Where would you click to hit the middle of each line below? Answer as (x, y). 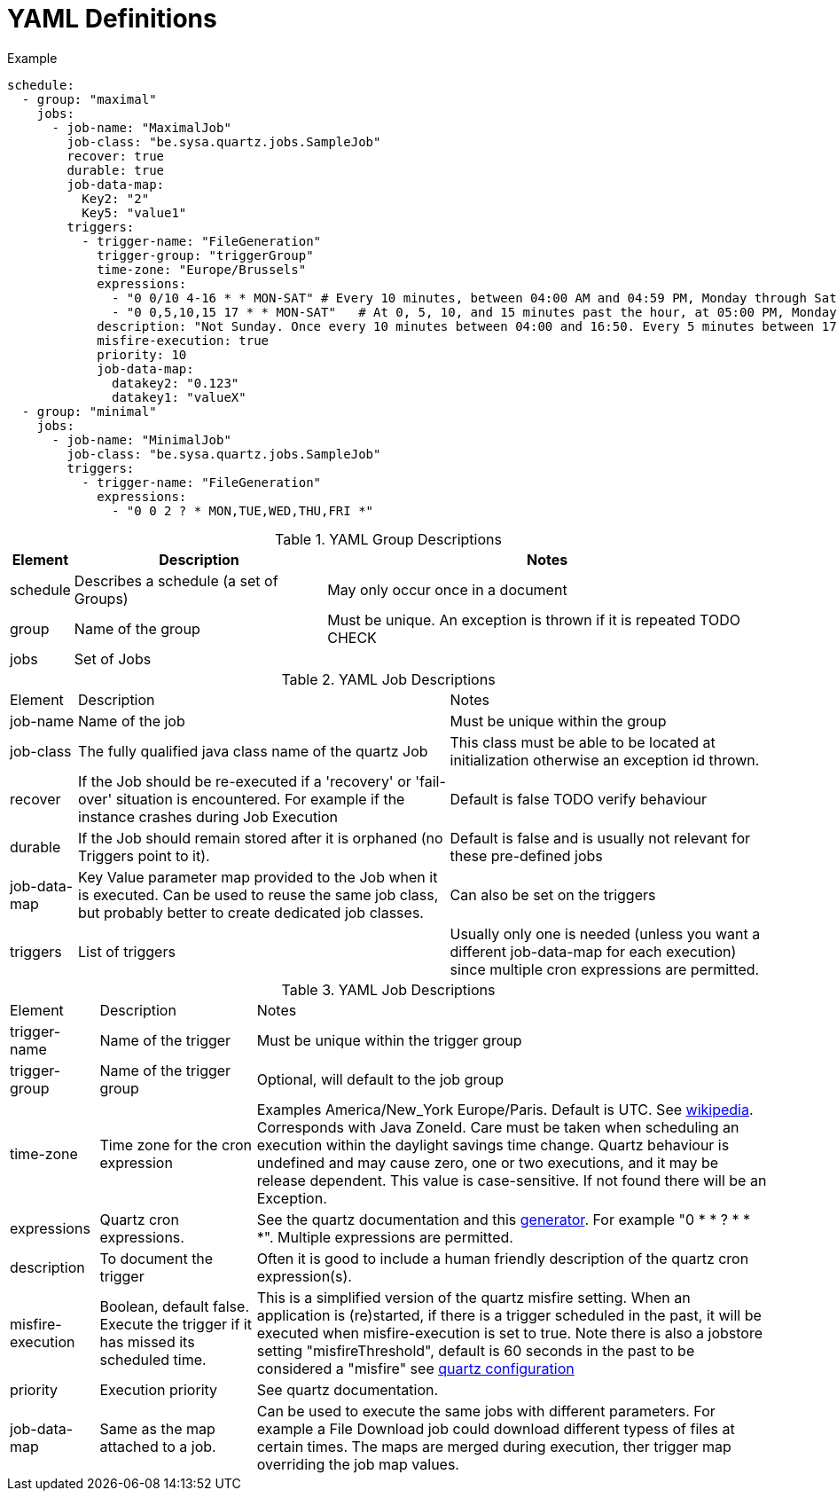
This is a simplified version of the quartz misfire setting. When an (473, 1297)
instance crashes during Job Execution (208, 816)
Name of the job (132, 721)
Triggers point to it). (144, 855)
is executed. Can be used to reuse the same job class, (258, 894)
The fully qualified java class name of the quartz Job (253, 751)
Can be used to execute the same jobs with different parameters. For (486, 1411)
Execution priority (159, 1389)
